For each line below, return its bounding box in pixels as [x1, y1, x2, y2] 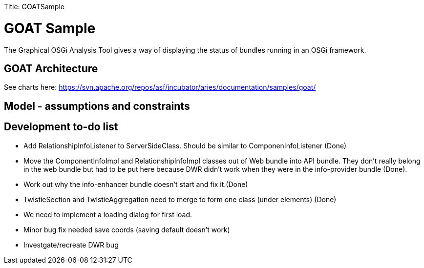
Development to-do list [4, 121, 118, 133]
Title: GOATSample [4, 2, 64, 11]
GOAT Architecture [4, 62, 98, 75]
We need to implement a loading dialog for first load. [23, 210, 192, 219]
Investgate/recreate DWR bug [23, 240, 119, 249]
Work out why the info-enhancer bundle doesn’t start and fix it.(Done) [23, 180, 248, 188]
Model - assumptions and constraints [4, 100, 190, 112]
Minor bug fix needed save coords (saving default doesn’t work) [23, 225, 230, 234]
